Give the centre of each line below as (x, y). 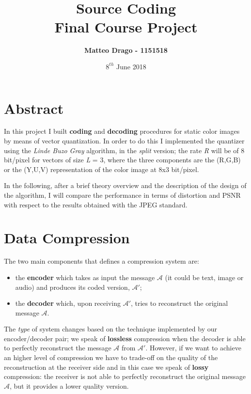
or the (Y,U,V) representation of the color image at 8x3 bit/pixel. (102, 169)
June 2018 (131, 66)
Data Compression (67, 238)
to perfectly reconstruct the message (58, 348)
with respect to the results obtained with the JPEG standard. (96, 204)
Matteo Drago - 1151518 (126, 50)
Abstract (34, 108)
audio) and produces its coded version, (72, 287)
